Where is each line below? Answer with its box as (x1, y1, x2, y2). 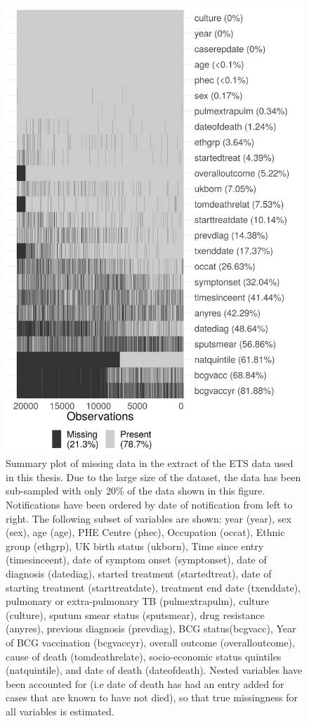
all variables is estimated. (6, 703, 114, 718)
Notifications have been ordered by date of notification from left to (6, 497, 293, 511)
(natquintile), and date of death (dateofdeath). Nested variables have (6, 663, 303, 677)
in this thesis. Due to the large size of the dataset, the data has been (6, 469, 301, 484)
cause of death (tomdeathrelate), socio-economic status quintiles (6, 649, 282, 663)
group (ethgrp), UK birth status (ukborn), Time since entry (6, 538, 264, 553)
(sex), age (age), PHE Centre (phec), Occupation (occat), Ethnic (6, 525, 285, 540)
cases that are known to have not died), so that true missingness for (6, 690, 298, 705)
